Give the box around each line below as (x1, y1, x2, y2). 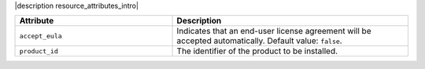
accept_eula (19, 31, 62, 40)
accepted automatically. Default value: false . (176, 35, 342, 46)
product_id (19, 47, 59, 55)
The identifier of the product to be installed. (176, 45, 338, 56)
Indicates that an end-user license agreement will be (176, 26, 371, 37)
